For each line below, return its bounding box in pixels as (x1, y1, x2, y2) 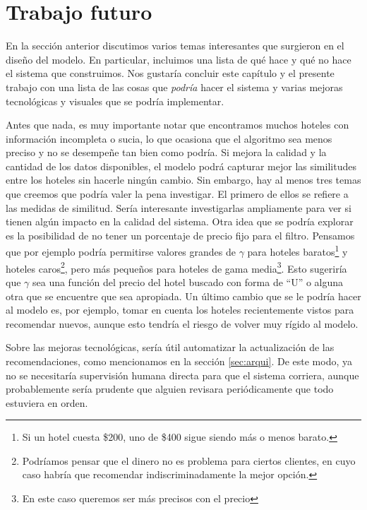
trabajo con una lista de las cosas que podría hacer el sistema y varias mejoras (6, 79, 343, 94)
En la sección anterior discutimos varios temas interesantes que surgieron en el (6, 38, 344, 53)
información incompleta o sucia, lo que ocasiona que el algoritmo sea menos (6, 131, 332, 146)
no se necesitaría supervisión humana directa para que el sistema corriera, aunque (6, 367, 359, 382)
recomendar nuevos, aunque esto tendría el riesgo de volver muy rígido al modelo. (6, 316, 359, 331)
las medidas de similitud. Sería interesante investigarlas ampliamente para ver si (6, 200, 351, 215)
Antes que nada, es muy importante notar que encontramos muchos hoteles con (6, 117, 349, 132)
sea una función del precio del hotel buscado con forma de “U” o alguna (32, 274, 344, 289)
